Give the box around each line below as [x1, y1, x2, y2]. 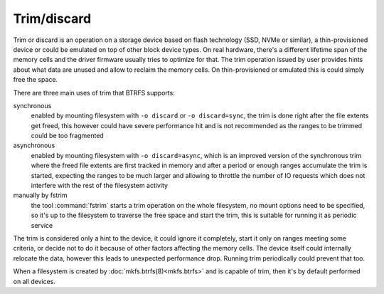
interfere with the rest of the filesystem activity [31, 182, 169, 190]
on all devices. [13, 277, 56, 285]
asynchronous [13, 141, 55, 149]
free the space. [13, 75, 58, 84]
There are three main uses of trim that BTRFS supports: [13, 88, 176, 97]
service [31, 221, 53, 229]
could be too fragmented [31, 132, 105, 140]
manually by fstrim [13, 191, 68, 199]
